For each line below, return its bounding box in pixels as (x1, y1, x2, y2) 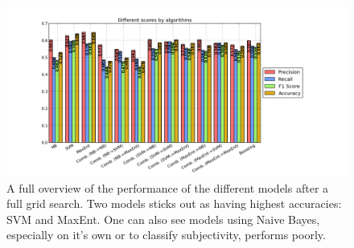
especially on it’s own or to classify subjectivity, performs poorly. (6, 226, 326, 243)
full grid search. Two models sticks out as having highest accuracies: (6, 195, 342, 212)
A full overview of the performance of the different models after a (6, 179, 329, 196)
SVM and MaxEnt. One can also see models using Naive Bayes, (6, 210, 320, 227)
